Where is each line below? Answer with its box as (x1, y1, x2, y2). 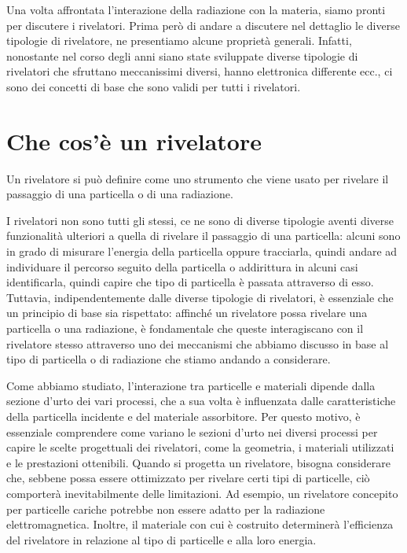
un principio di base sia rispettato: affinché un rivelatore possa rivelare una (6, 304, 368, 321)
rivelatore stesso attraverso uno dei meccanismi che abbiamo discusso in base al (6, 335, 389, 352)
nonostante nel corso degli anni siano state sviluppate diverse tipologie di (6, 47, 358, 64)
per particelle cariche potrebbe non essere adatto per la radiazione (6, 500, 325, 517)
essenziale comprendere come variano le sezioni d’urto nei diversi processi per (6, 423, 378, 440)
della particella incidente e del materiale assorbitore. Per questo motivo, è (6, 408, 361, 424)
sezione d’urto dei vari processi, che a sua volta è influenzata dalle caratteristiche (6, 393, 396, 409)
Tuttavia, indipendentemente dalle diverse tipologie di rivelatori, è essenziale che (6, 289, 394, 305)
